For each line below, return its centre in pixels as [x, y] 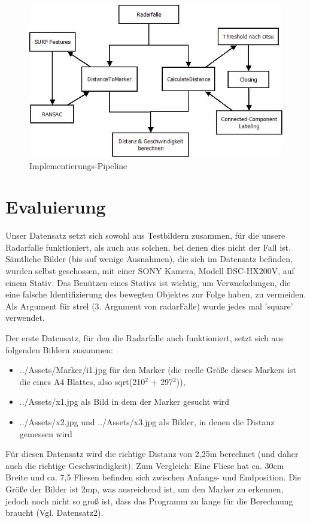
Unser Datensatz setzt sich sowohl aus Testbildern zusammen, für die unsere [145, 235]
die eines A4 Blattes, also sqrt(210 [82, 381]
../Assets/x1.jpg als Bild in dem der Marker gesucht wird [124, 402]
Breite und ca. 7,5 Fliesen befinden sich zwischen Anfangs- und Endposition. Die [153, 477]
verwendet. [25, 318]
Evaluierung [56, 207]
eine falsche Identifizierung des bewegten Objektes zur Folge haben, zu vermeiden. [156, 294]
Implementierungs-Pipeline [78, 165]
